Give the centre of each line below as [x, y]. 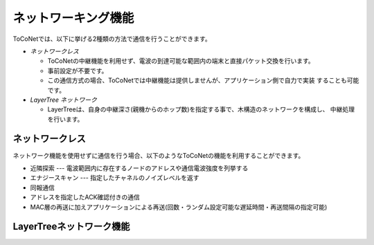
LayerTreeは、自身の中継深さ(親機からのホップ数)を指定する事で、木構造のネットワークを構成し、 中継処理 [201, 109]
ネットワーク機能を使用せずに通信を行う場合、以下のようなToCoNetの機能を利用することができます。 [159, 155]
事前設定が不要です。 [78, 71]
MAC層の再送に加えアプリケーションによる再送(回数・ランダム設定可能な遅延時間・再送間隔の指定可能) [179, 207]
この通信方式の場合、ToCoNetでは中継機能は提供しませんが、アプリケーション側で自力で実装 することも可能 [203, 80]
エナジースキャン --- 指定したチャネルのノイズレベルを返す [115, 178]
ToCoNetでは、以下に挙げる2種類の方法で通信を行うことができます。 [112, 39]
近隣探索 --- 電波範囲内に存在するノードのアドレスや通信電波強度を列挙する [139, 168]
